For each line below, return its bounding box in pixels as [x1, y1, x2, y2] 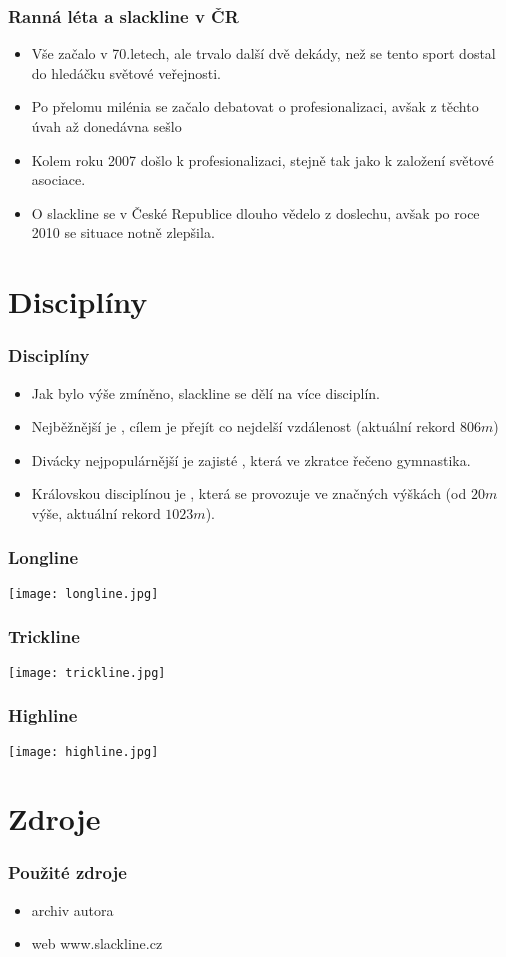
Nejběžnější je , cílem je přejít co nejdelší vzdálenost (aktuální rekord [31, 416, 456, 437]
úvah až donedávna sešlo [31, 116, 182, 136]
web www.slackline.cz [31, 933, 163, 954]
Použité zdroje [8, 860, 127, 885]
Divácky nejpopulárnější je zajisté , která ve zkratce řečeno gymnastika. [31, 449, 471, 470]
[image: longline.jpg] [8, 586, 159, 601]
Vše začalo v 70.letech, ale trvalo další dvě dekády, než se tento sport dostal [31, 43, 496, 64]
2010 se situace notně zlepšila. [31, 222, 215, 243]
